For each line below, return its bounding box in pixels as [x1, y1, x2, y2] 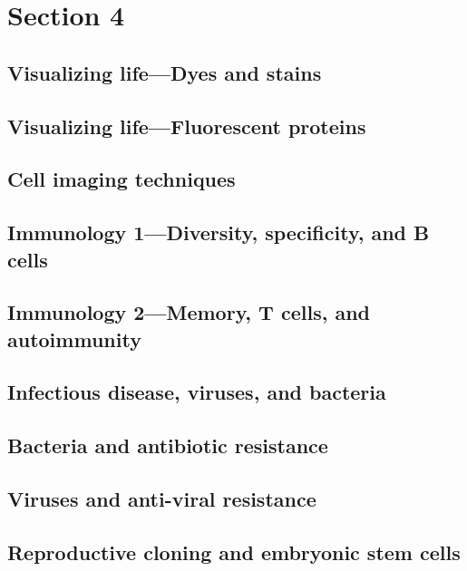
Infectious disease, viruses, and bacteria [7, 378, 386, 406]
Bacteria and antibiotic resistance [7, 431, 328, 460]
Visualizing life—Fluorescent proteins [7, 111, 366, 140]
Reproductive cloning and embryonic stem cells [7, 537, 461, 566]
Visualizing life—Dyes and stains [7, 58, 322, 86]
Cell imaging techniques [7, 165, 236, 193]
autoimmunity [7, 324, 141, 353]
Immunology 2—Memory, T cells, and [7, 298, 371, 326]
